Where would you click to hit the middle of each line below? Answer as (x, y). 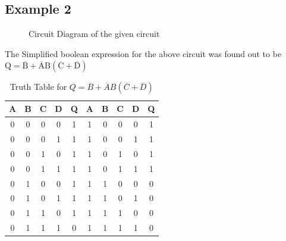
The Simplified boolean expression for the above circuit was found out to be (143, 53)
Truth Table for (38, 87)
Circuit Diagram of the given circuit (94, 34)
